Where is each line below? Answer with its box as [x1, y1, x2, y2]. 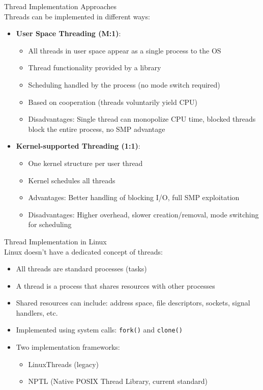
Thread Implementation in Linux [4, 236, 107, 246]
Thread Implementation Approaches [4, 1, 117, 11]
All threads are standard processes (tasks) [16, 263, 147, 274]
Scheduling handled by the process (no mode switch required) [28, 79, 220, 90]
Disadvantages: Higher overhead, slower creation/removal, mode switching [28, 209, 259, 219]
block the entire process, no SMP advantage [28, 123, 165, 134]
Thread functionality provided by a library [28, 62, 161, 73]
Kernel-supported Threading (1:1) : [16, 141, 140, 151]
